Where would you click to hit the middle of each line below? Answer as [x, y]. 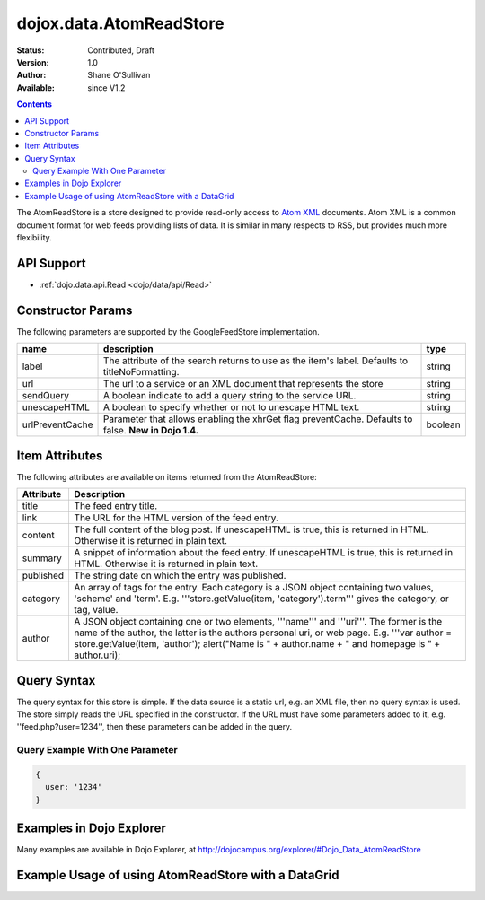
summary [42, 558]
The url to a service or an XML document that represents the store [243, 384]
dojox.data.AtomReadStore [120, 23]
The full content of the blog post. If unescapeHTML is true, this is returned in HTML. [252, 529]
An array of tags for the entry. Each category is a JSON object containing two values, [254, 588]
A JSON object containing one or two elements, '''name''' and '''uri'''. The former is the [258, 622]
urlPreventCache [57, 424]
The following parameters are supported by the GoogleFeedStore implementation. [168, 331]
